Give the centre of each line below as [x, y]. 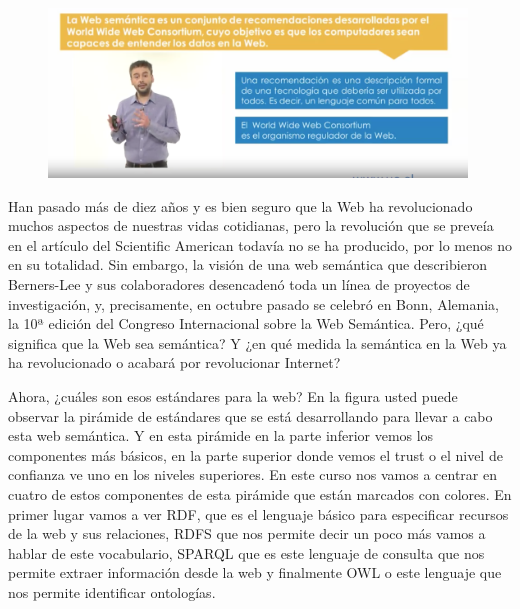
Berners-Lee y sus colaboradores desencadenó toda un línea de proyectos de [239, 284]
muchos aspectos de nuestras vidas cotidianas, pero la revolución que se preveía [251, 225]
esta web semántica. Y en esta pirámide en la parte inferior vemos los [221, 435]
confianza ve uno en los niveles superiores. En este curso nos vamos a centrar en [252, 474]
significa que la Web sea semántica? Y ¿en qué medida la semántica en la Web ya [257, 342]
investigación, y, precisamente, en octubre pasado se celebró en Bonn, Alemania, [253, 303]
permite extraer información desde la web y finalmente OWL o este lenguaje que [255, 572]
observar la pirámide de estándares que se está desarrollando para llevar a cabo [250, 415]
